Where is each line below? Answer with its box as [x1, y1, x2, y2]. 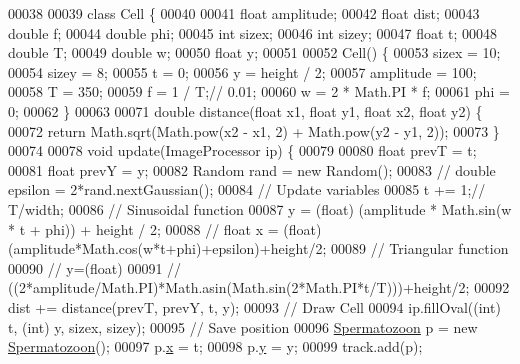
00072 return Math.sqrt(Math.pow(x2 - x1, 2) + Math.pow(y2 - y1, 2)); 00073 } [8, 120, 500, 141]
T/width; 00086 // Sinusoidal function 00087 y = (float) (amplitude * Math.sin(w [8, 198, 512, 219]
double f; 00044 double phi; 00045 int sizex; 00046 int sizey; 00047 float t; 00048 [8, 22, 498, 43]
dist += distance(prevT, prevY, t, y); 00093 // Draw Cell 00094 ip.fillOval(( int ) [8, 296, 501, 317]
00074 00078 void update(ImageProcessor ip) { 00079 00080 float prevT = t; [8, 140, 477, 161]
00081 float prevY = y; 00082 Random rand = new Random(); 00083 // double [8, 159, 496, 180]
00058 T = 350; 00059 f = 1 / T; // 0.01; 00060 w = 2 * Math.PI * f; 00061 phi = [8, 81, 510, 102]
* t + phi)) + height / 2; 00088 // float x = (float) [8, 218, 322, 239]
